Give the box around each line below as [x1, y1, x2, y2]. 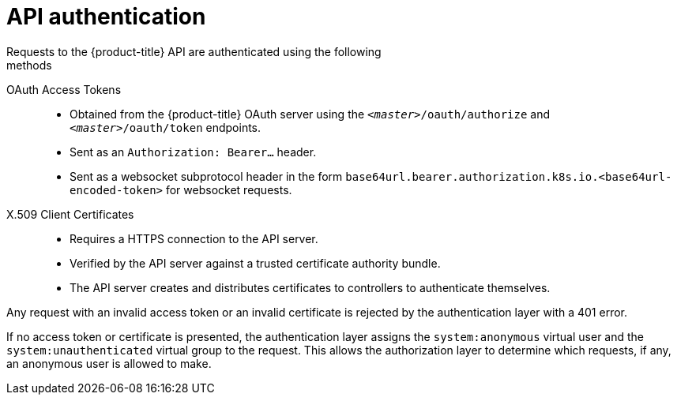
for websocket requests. [165, 182, 292, 197]
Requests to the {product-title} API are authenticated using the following [6, 44, 382, 58]
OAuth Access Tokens [6, 82, 122, 96]
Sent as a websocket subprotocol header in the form [70, 169, 343, 183]
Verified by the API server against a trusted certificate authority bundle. [70, 256, 441, 270]
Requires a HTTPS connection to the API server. [70, 231, 318, 245]
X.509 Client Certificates [6, 207, 134, 221]
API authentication [6, 3, 206, 30]
